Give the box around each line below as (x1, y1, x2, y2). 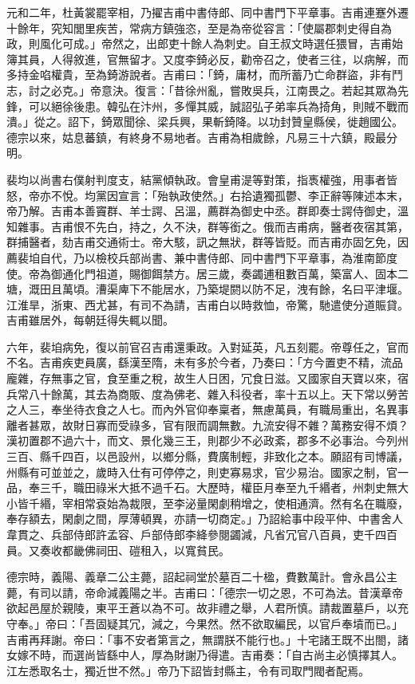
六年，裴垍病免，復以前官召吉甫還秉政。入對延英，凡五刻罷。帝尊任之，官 (6, 338, 397, 355)
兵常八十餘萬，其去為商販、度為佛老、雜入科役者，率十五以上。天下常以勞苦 (6, 385, 409, 402)
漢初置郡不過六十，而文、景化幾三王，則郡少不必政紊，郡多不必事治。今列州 (6, 432, 409, 449)
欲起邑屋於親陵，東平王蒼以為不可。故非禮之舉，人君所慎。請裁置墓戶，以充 (6, 599, 409, 616)
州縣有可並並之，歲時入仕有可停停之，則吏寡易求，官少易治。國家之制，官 (6, 463, 397, 480)
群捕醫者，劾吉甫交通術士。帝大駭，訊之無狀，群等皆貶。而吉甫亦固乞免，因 (6, 234, 409, 250)
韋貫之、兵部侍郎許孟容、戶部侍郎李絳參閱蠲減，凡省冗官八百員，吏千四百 (6, 526, 397, 542)
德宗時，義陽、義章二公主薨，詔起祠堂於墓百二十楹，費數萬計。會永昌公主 (6, 568, 397, 585)
